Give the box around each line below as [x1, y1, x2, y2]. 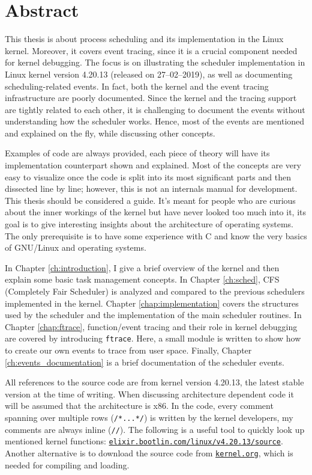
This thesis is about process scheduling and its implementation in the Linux [5, 32, 284, 45]
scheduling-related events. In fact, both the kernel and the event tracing [5, 79, 269, 92]
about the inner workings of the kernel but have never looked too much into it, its [5, 206, 306, 218]
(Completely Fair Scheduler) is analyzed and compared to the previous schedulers [5, 285, 305, 297]
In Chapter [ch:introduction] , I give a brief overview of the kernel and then [5, 261, 280, 274]
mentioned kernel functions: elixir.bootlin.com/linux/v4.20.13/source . [5, 435, 283, 447]
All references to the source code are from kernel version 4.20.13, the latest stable [5, 376, 304, 388]
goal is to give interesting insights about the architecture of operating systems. [5, 218, 293, 230]
